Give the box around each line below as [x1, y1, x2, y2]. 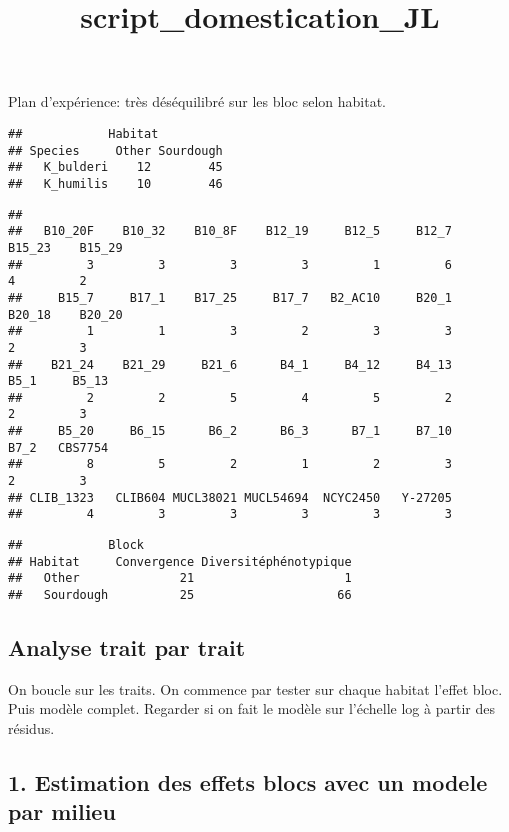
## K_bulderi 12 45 [8, 160, 223, 175]
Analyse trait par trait [8, 632, 246, 663]
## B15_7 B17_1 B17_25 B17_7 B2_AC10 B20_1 [8, 290, 452, 305]
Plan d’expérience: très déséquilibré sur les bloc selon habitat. [8, 91, 386, 112]
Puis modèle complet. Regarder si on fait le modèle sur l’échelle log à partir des [8, 698, 495, 719]
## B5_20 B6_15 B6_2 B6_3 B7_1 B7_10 [8, 424, 452, 439]
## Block [8, 538, 145, 553]
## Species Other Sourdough [8, 143, 223, 158]
